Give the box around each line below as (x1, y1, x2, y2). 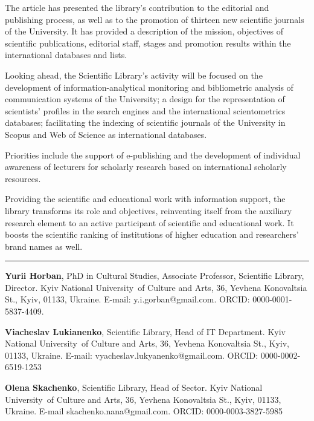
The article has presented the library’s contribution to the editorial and (5, 1, 269, 13)
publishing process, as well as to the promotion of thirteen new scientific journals (5, 13, 304, 25)
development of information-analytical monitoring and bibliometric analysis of (5, 80, 293, 93)
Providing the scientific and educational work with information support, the (5, 192, 286, 205)
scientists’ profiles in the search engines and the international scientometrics (5, 104, 286, 117)
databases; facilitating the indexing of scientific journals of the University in (5, 116, 286, 129)
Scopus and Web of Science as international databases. (5, 128, 207, 140)
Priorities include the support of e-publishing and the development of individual (5, 148, 301, 161)
